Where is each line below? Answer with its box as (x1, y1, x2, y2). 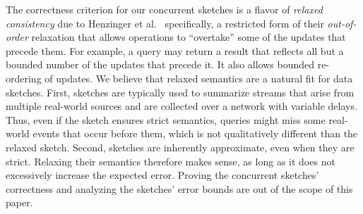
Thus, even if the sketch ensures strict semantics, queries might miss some (6, 112, 326, 127)
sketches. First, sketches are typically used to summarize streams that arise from (6, 84, 355, 99)
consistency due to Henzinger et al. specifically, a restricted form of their (6, 15, 324, 30)
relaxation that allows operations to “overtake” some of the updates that (31, 30, 346, 44)
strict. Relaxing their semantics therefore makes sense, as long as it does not (6, 153, 335, 168)
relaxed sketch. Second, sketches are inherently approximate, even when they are (6, 139, 355, 154)
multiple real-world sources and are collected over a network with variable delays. (6, 99, 357, 113)
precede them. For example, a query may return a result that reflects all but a (6, 43, 344, 58)
